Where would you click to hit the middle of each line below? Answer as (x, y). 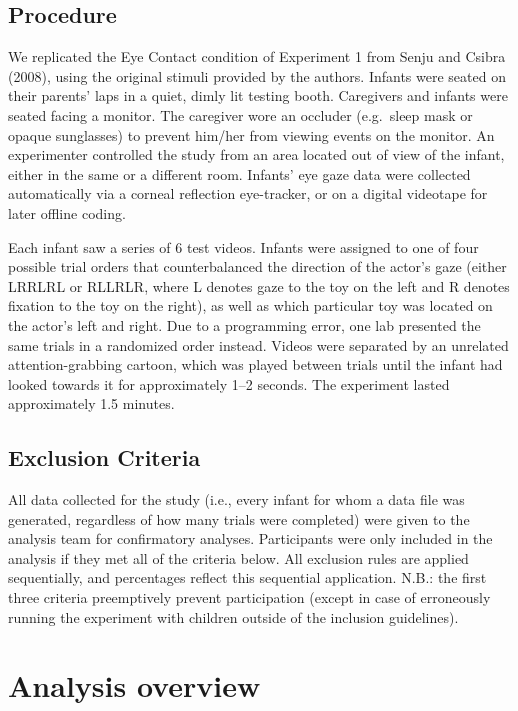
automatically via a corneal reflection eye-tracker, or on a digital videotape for (248, 193)
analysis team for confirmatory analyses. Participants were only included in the (250, 538)
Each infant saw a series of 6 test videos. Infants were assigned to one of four (243, 246)
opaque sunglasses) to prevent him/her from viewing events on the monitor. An (251, 134)
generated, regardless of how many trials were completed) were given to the (239, 518)
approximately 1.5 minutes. (91, 403)
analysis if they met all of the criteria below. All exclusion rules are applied (238, 557)
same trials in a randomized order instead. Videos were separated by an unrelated (258, 344)
